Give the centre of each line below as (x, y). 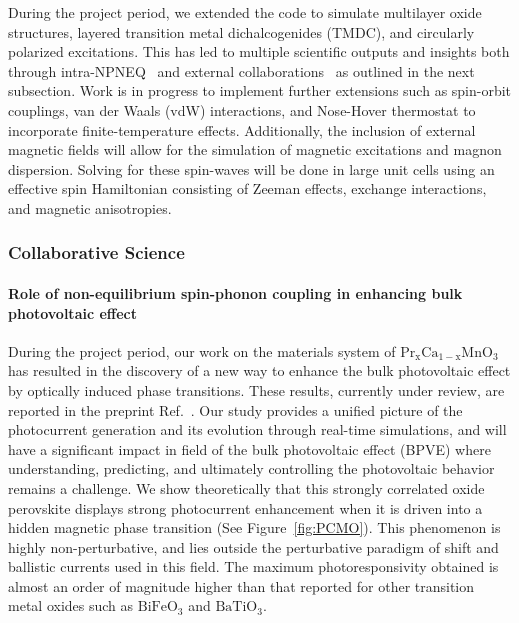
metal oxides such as (71, 605)
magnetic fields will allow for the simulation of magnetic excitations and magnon (255, 149)
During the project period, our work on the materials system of (202, 350)
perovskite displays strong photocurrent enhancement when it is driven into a (245, 507)
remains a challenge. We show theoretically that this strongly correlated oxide (246, 487)
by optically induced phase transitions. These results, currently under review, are (256, 389)
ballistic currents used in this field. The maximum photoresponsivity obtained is (253, 566)
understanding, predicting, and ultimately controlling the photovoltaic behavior (251, 468)
